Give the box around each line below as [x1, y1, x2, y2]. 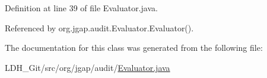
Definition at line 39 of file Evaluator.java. [5, 2, 158, 14]
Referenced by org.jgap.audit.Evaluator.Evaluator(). [5, 21, 194, 34]
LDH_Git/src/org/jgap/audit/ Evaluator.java [5, 61, 170, 73]
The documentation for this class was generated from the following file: [5, 41, 263, 54]
